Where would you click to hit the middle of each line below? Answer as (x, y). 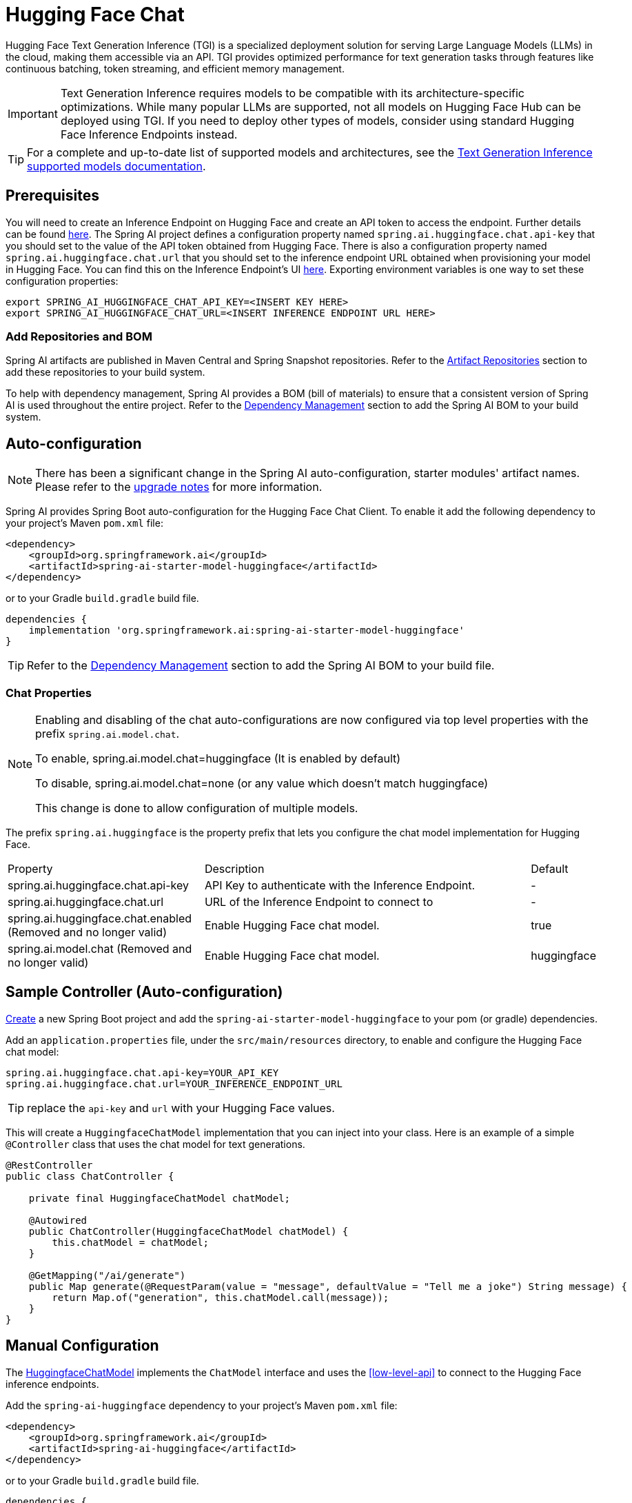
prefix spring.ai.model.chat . (108, 733)
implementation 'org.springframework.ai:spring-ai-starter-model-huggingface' (246, 631)
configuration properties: (62, 281)
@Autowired (58, 1220)
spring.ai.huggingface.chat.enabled (100, 918)
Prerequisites (52, 196)
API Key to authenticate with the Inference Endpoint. (340, 885)
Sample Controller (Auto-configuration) (144, 992)
